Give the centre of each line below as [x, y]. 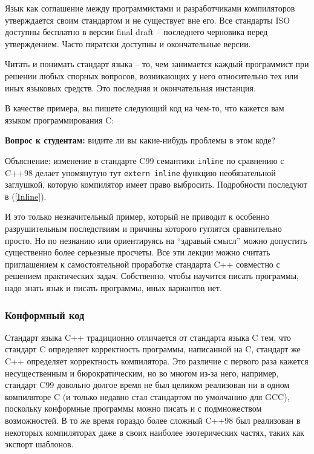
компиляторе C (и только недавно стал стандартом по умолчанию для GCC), [147, 396]
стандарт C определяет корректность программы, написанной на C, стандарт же [153, 349]
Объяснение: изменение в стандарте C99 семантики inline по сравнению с [145, 160]
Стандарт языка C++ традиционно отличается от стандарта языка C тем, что [148, 337]
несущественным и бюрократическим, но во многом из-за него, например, [142, 373]
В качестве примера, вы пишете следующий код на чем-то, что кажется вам [145, 108]
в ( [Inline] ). [26, 196]
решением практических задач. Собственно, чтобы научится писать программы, [152, 276]
